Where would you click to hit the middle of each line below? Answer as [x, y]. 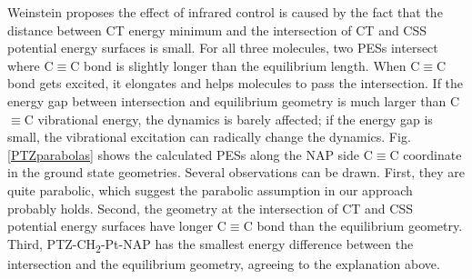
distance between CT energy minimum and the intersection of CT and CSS [217, 30]
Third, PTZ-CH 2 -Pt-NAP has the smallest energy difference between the [211, 244]
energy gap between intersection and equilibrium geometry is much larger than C [233, 100]
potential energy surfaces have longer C [117, 226]
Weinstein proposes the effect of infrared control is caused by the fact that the [225, 12]
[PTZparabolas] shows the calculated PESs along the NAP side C [190, 154]
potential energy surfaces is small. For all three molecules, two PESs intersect [223, 48]
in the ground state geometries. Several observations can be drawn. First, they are [236, 172]
